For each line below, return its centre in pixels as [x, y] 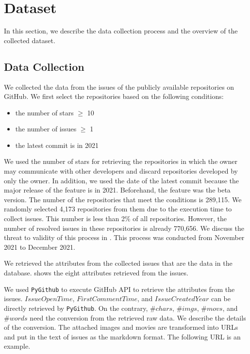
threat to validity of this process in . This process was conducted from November [124, 237]
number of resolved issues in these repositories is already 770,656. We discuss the [124, 228]
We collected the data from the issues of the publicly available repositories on [119, 87]
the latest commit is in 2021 [57, 145]
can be [221, 298]
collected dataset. [30, 40]
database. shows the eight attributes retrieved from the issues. [96, 273]
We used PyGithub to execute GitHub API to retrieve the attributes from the [119, 289]
